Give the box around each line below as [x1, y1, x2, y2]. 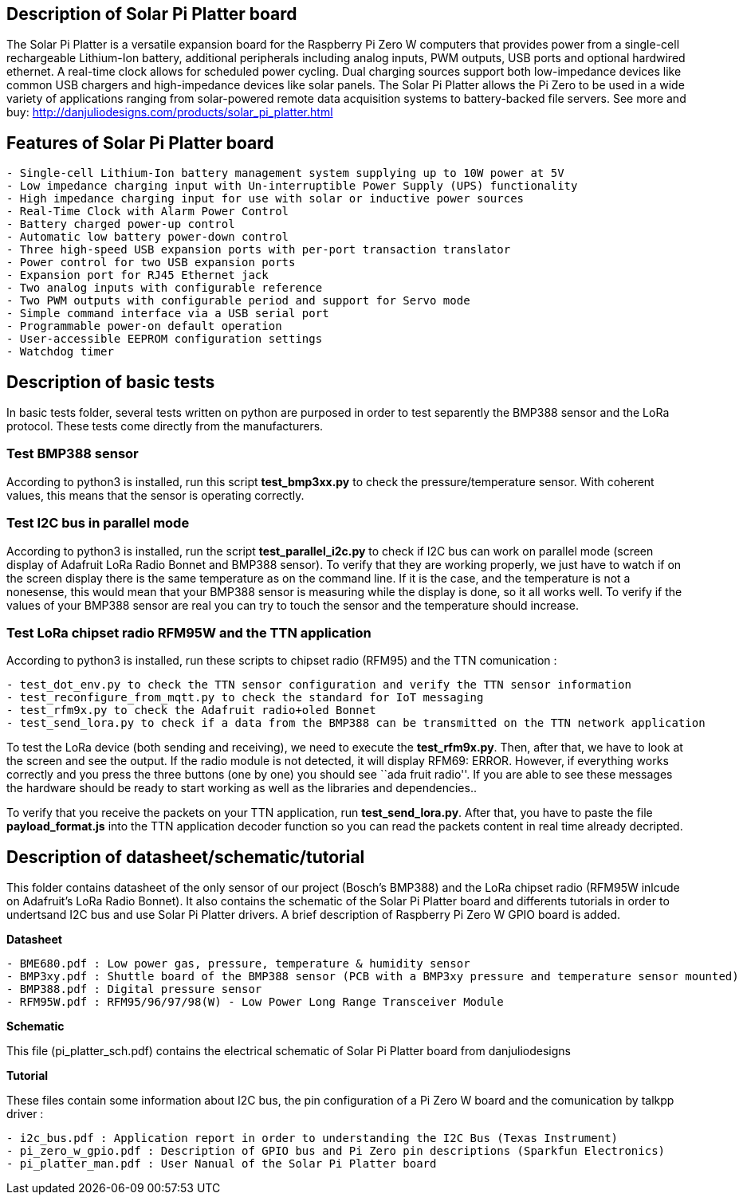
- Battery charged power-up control [6, 218, 235, 231]
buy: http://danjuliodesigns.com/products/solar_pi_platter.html [6, 105, 333, 120]
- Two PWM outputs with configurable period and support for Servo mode [6, 294, 470, 308]
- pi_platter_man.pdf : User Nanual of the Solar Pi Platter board [6, 1157, 437, 1171]
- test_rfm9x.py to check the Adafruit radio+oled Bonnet [6, 704, 376, 717]
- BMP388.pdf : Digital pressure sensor [6, 983, 262, 996]
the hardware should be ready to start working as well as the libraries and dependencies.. [6, 781, 477, 795]
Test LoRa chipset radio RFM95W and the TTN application [6, 624, 371, 641]
